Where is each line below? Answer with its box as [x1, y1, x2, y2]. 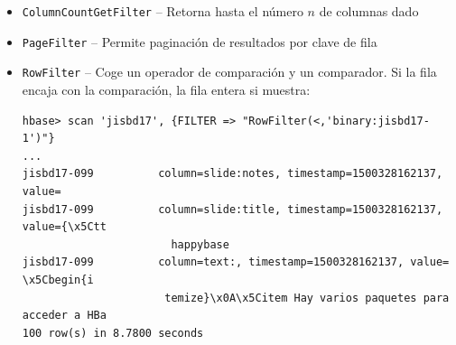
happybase [171, 238, 229, 251]
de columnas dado [319, 2, 419, 20]
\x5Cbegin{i [22, 273, 94, 286]
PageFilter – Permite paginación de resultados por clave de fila [22, 32, 377, 51]
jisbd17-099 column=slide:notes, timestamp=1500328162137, [22, 167, 443, 181]
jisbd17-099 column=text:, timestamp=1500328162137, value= [22, 256, 450, 269]
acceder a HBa [22, 309, 107, 322]
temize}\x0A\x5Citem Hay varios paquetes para [164, 291, 450, 304]
